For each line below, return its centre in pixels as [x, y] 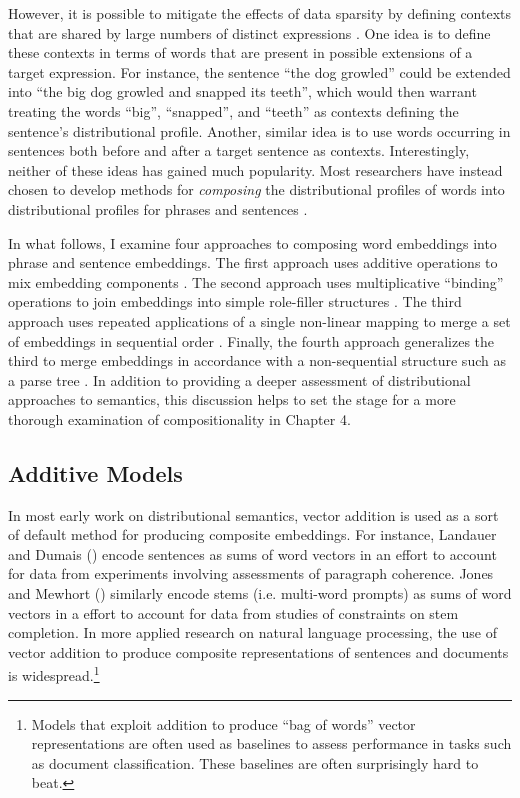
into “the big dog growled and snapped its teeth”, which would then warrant [242, 91]
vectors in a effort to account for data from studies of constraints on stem [233, 612]
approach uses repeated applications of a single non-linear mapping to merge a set [259, 320]
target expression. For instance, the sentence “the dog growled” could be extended [259, 71]
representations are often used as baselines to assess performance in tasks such [271, 743]
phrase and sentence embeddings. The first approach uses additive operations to [253, 262]
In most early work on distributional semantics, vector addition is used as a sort [253, 514]
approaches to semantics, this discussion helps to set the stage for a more [232, 399]
